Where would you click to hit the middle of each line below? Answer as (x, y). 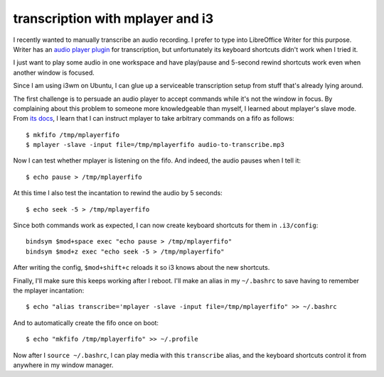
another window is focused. (54, 72)
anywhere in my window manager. (63, 365)
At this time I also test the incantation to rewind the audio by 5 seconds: (118, 193)
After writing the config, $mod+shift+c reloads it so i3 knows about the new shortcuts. (142, 268)
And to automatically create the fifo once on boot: (86, 322)
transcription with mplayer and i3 (113, 18)
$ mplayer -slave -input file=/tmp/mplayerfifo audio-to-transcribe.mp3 (155, 145)
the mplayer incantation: (49, 290)
